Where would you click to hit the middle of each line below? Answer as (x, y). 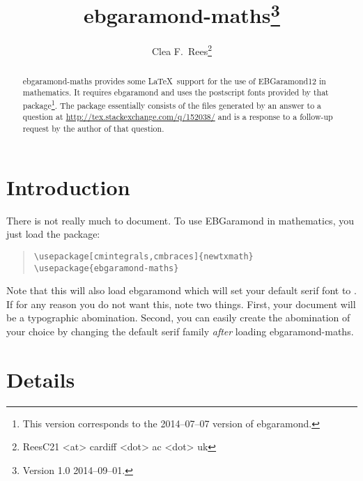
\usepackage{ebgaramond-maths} (106, 268)
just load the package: (53, 234)
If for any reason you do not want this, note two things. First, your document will (181, 304)
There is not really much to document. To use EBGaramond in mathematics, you (180, 220)
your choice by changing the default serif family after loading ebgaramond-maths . (180, 331)
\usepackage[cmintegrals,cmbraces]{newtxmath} (144, 256)
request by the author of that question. (93, 129)
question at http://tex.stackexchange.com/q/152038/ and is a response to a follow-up (178, 117)
